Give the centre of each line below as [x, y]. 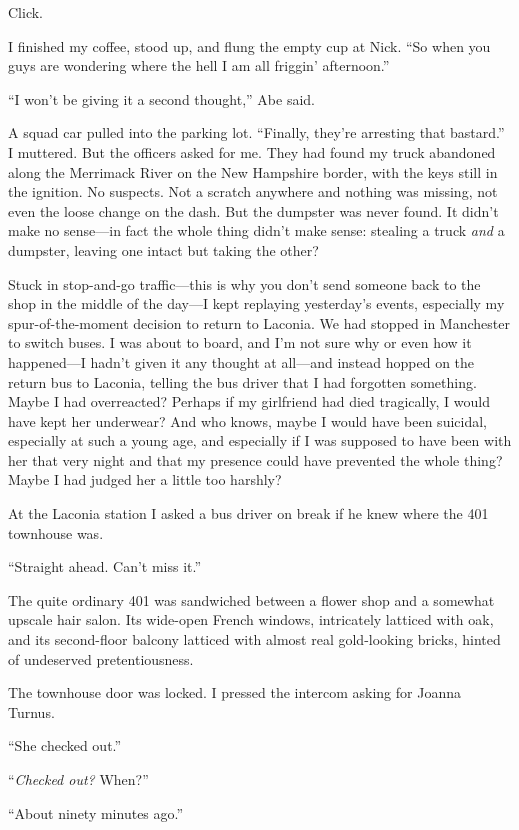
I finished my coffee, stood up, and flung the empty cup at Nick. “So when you [249, 45]
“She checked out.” [65, 745]
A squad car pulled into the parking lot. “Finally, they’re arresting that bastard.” [256, 132]
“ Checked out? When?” [78, 779]
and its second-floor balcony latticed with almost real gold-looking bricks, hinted [254, 639]
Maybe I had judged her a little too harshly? [145, 479]
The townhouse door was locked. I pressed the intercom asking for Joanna [234, 692]
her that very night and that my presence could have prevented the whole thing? [255, 459]
